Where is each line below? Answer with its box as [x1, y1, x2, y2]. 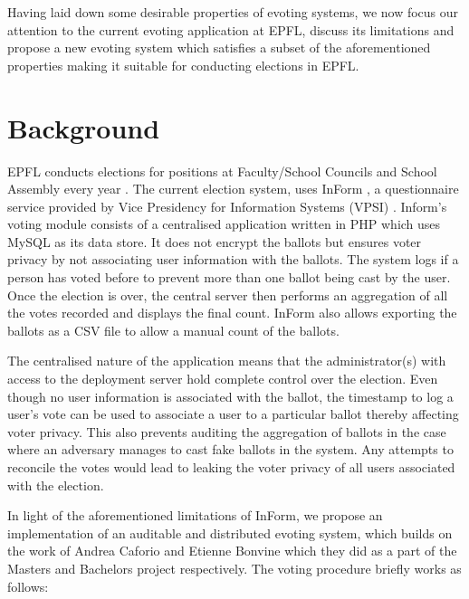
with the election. [7, 475, 104, 494]
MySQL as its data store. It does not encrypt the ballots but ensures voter [7, 232, 422, 251]
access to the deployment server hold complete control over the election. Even [7, 369, 438, 388]
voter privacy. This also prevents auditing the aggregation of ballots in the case [7, 422, 446, 441]
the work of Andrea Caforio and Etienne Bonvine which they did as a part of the [7, 541, 457, 560]
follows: [7, 576, 49, 595]
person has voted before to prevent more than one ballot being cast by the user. [7, 268, 451, 287]
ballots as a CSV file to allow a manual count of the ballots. [7, 320, 340, 339]
